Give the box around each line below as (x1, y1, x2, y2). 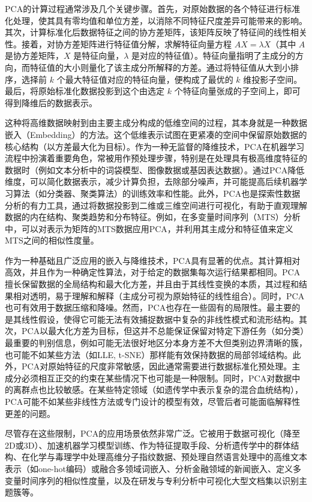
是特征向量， (73, 49, 124, 62)
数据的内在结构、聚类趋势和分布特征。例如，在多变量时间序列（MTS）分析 (5, 211, 301, 223)
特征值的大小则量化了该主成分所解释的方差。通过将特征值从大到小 (29, 61, 290, 73)
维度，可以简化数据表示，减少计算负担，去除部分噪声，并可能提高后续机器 (5, 175, 299, 188)
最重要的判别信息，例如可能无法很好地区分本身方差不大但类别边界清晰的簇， (5, 336, 307, 349)
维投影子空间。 (243, 73, 302, 85)
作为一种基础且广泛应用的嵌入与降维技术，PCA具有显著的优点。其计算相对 (5, 254, 301, 266)
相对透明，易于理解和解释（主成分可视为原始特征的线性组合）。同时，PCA (13, 289, 305, 302)
